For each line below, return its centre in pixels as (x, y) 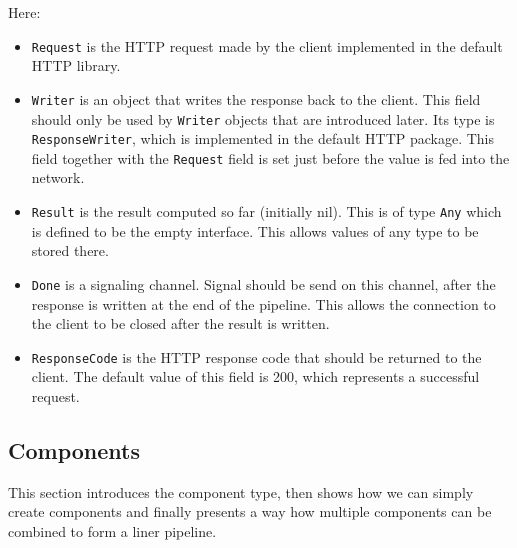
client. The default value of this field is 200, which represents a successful (255, 376)
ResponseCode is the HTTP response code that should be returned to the (256, 356)
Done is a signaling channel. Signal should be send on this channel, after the (263, 283)
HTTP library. (76, 65)
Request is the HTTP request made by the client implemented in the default (267, 45)
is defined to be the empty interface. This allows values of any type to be (255, 230)
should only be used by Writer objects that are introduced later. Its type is (263, 118)
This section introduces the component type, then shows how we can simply (241, 491)
